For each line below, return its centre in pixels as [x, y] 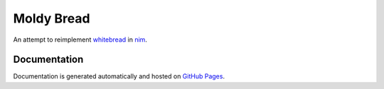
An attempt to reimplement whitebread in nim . [80, 40]
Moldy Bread [52, 18]
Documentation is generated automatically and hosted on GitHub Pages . [119, 76]
